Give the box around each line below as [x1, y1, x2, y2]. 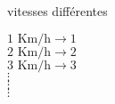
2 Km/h [7, 45, 51, 59]
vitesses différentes [7, 2, 108, 20]
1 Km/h [7, 32, 51, 45]
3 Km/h [7, 59, 51, 72]
